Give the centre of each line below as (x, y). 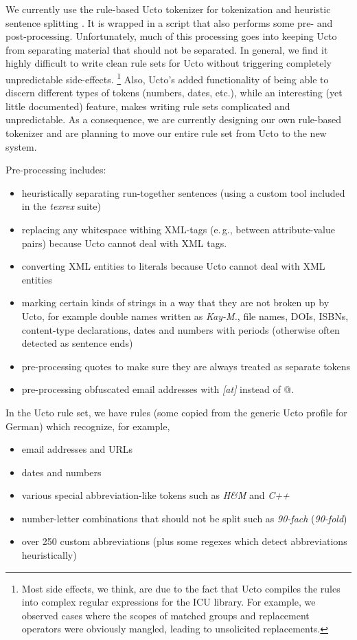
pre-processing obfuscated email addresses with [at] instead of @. (158, 389)
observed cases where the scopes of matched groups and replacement (165, 615)
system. (21, 146)
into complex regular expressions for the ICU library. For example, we (169, 602)
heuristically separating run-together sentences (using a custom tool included (183, 192)
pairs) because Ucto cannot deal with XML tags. (124, 243)
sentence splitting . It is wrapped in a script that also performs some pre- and (169, 22)
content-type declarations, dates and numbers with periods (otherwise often (181, 329)
